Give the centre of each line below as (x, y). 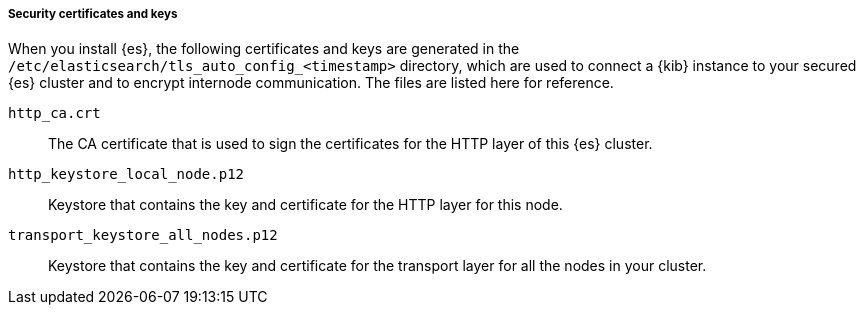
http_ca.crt (54, 113)
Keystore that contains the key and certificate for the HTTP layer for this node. (305, 205)
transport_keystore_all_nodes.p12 (143, 235)
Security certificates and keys (93, 14)
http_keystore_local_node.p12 (126, 174)
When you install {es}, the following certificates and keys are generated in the (264, 49)
